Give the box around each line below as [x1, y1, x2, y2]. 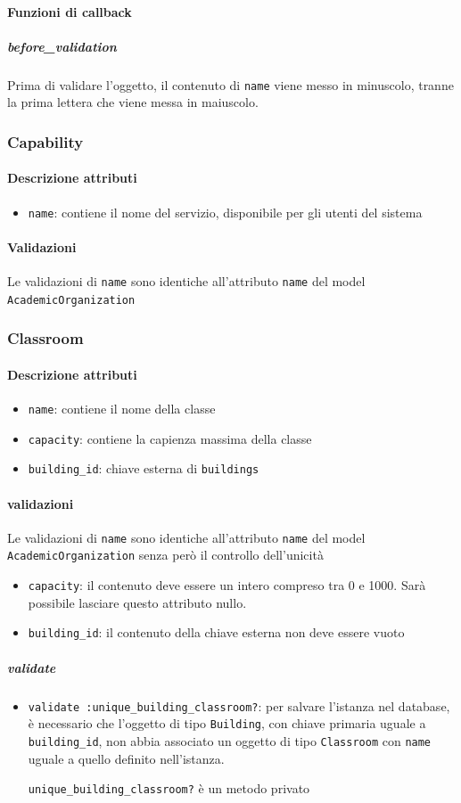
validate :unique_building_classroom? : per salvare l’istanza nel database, [28, 696, 450, 715]
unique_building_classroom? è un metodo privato [28, 779, 310, 798]
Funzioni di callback [7, 2, 132, 20]
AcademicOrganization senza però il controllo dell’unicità [7, 545, 324, 564]
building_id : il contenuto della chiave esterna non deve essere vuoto [28, 623, 405, 642]
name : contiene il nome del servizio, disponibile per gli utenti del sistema [28, 202, 423, 221]
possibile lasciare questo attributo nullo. [28, 593, 247, 611]
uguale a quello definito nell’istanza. [28, 749, 225, 767]
